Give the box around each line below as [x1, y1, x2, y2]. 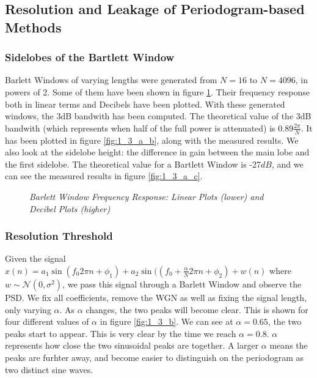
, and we [271, 157, 304, 170]
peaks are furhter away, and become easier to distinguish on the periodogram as [5, 350, 304, 363]
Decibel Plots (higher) [29, 202, 111, 215]
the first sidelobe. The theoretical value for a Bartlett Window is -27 [5, 157, 261, 170]
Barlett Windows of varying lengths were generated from [5, 73, 217, 86]
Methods [5, 17, 62, 36]
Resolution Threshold [5, 228, 113, 243]
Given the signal [5, 252, 66, 265]
